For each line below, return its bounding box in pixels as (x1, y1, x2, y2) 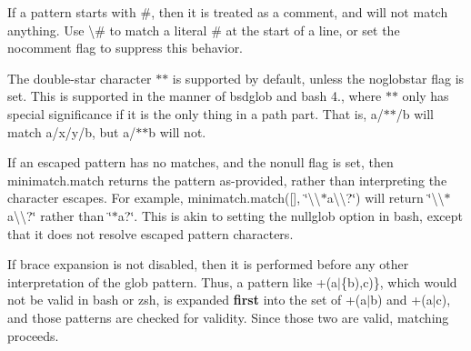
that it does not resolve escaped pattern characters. (7, 224, 294, 243)
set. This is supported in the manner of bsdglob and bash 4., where (7, 86, 382, 105)
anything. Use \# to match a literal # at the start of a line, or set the (7, 20, 400, 39)
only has (402, 86, 449, 105)
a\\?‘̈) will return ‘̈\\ (326, 188, 445, 207)
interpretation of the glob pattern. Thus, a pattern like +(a (7, 272, 338, 291)
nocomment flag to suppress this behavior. (7, 38, 244, 57)
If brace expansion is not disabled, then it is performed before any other (7, 255, 409, 274)
